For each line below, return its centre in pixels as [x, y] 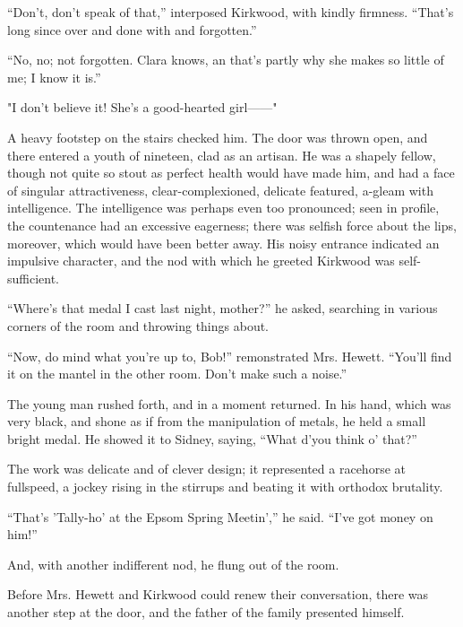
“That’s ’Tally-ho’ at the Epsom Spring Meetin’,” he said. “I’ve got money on [220, 516]
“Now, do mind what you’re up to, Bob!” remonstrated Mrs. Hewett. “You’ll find [230, 356]
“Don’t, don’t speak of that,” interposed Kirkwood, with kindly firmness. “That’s [231, 12]
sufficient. [34, 278]
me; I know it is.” [54, 77]
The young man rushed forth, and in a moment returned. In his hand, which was [229, 403]
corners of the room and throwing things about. [138, 325]
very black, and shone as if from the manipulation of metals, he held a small [217, 421]
